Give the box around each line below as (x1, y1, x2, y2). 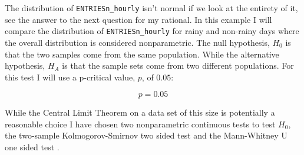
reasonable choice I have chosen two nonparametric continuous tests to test (5, 117, 276, 130)
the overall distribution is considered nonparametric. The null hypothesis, (5, 36, 270, 48)
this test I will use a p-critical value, (5, 70, 136, 83)
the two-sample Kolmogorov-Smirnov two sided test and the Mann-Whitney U (5, 129, 288, 141)
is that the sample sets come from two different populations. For (62, 59, 294, 72)
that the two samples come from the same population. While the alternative (5, 48, 279, 60)
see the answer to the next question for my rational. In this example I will (5, 13, 272, 25)
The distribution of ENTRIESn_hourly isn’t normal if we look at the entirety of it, (5, 2, 298, 14)
